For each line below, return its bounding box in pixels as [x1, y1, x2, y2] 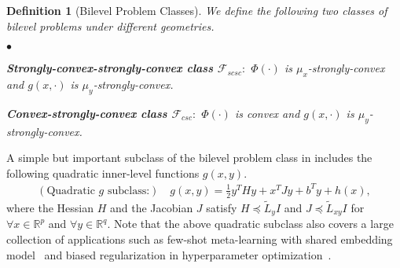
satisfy [206, 199, 237, 215]
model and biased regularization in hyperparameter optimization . [6, 246, 332, 262]
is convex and [234, 105, 300, 121]
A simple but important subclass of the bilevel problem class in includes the [6, 149, 372, 166]
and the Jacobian [109, 199, 193, 215]
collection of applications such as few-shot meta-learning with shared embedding [6, 230, 393, 247]
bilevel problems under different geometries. [6, 17, 215, 34]
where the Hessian [6, 199, 94, 215]
